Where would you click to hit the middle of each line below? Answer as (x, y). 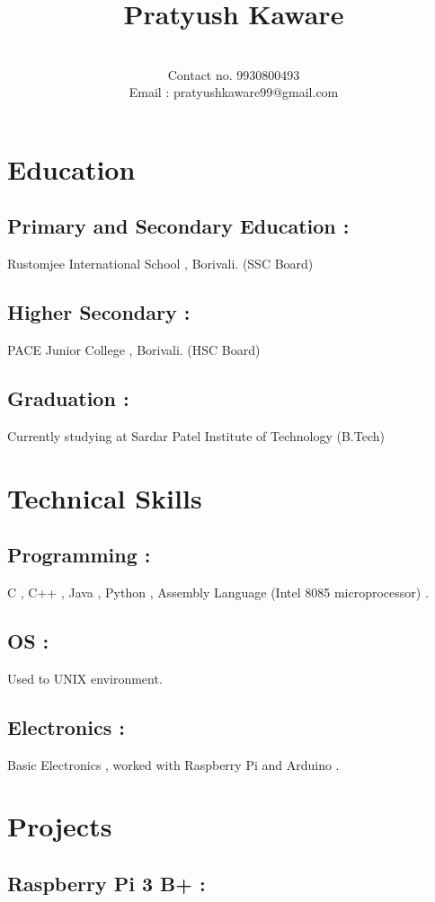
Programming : (79, 555)
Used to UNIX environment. (85, 678)
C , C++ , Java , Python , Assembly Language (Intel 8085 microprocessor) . (218, 592)
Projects (60, 826)
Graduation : (68, 398)
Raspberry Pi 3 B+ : (107, 884)
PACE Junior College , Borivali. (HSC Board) (134, 350)
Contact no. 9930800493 (234, 74)
